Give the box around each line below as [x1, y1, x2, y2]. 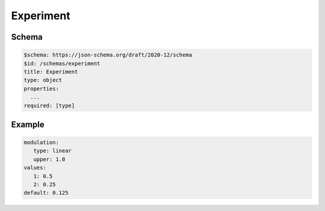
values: [23, 164, 46, 171]
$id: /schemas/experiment [23, 60, 101, 67]
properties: [23, 85, 60, 92]
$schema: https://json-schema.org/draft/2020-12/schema [23, 52, 193, 58]
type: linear [33, 147, 72, 154]
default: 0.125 [23, 189, 69, 197]
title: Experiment [23, 68, 78, 75]
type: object [23, 77, 63, 84]
